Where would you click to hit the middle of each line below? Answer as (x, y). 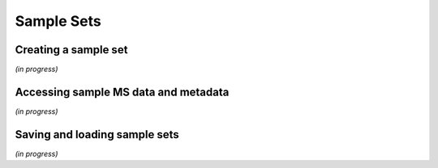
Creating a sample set (71, 50)
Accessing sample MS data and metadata (122, 92)
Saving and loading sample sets (97, 134)
